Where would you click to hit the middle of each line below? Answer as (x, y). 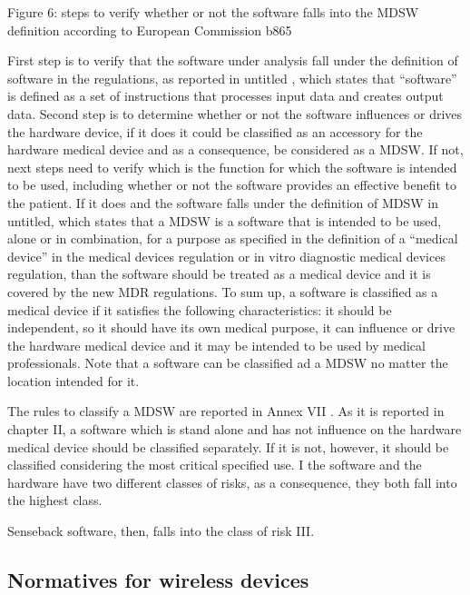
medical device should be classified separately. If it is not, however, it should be (228, 446)
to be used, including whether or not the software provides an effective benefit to (232, 185)
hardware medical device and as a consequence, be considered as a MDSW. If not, (235, 149)
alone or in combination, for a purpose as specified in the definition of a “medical (233, 238)
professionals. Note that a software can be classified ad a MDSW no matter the (228, 363)
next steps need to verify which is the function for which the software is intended (232, 167)
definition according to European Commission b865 (150, 30)
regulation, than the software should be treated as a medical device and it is (219, 274)
